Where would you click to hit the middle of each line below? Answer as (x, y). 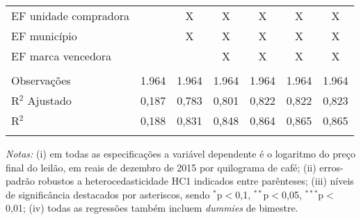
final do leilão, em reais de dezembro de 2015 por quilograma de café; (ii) (161, 167)
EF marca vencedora (62, 56)
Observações (41, 80)
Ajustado (49, 100)
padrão (21, 181)
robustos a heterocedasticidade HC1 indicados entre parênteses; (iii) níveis (196, 181)
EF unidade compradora (70, 16)
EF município (44, 36)
